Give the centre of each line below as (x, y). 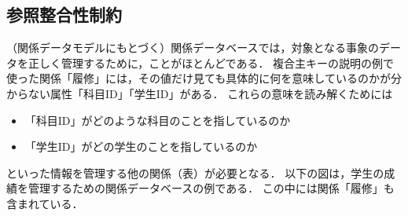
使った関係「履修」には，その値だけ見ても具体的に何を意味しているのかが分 (204, 78)
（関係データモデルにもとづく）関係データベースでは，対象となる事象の (193, 48)
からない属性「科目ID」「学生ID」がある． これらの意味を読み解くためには (200, 93)
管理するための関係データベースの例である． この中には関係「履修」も (211, 188)
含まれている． (45, 203)
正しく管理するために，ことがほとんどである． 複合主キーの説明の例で (211, 62)
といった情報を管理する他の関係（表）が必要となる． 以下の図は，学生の (195, 172)
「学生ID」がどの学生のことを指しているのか (141, 146)
